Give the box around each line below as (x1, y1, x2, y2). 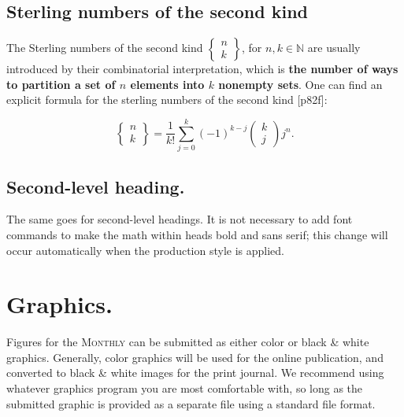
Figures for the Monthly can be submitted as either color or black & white (6, 334, 369, 350)
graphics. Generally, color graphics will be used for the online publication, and (6, 349, 384, 365)
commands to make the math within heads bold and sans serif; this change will (6, 226, 388, 242)
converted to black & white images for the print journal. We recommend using (6, 364, 384, 381)
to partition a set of (6, 76, 116, 92)
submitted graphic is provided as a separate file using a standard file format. (6, 395, 376, 411)
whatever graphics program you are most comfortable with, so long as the (6, 380, 363, 396)
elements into (130, 76, 205, 92)
